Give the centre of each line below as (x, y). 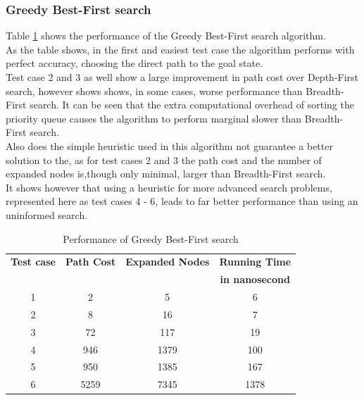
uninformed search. (47, 214)
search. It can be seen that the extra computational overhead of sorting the (192, 105)
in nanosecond (255, 279)
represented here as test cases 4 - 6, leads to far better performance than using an (182, 201)
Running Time (255, 262)
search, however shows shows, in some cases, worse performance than (154, 90)
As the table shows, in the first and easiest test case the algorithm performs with (180, 49)
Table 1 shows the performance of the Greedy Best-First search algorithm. (166, 36)
